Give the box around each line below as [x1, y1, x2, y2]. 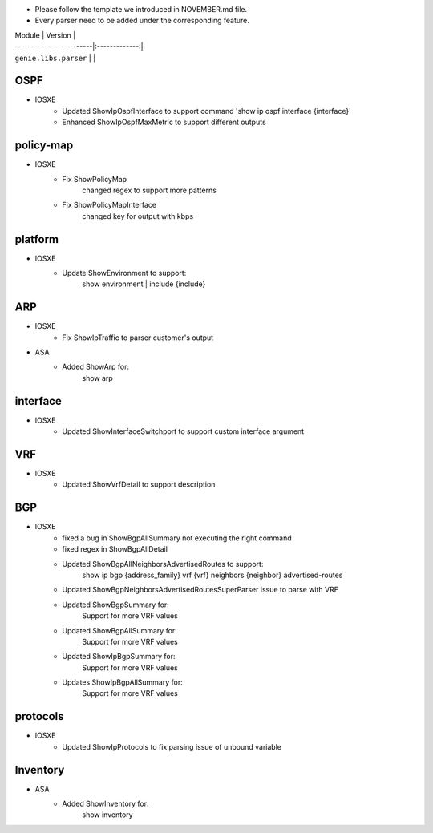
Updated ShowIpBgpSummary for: [62, 652, 176, 661]
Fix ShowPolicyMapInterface [62, 200, 156, 210]
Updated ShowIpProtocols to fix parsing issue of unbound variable [62, 742, 282, 751]
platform [14, 233, 59, 246]
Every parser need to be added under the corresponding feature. [34, 16, 250, 26]
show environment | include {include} [82, 279, 206, 289]
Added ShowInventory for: [62, 799, 149, 809]
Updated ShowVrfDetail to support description [62, 479, 216, 489]
